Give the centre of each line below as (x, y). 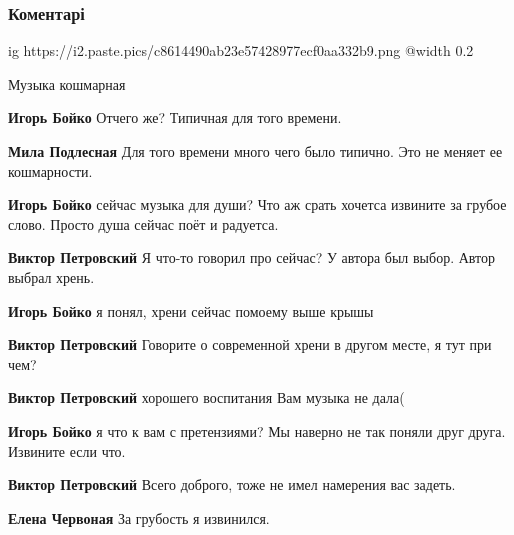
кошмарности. (50, 170)
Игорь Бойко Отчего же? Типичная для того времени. (175, 117)
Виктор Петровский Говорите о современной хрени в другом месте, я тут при (250, 344)
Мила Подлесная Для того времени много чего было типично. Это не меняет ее (255, 151)
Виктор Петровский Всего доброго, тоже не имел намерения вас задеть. (232, 484)
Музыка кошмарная (67, 83)
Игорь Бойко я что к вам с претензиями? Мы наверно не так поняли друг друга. (257, 430)
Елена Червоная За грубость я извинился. (139, 517)
